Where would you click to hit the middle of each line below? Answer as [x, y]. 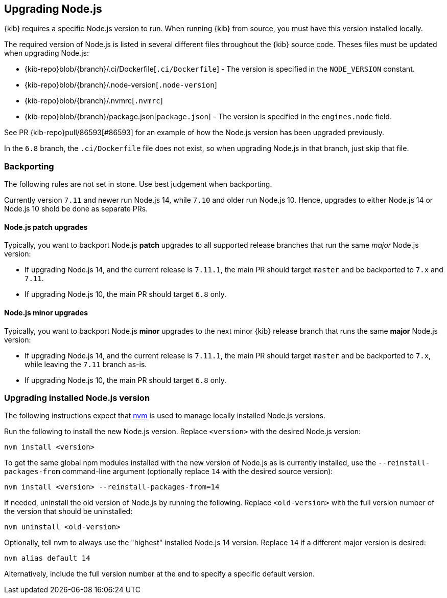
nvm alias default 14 [47, 558]
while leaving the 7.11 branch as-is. [86, 364]
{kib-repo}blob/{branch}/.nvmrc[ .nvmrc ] [94, 101]
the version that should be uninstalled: [68, 511]
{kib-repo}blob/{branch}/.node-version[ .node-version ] [121, 85]
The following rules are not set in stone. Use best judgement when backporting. [138, 184]
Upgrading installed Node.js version [77, 398]
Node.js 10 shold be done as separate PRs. [76, 209]
